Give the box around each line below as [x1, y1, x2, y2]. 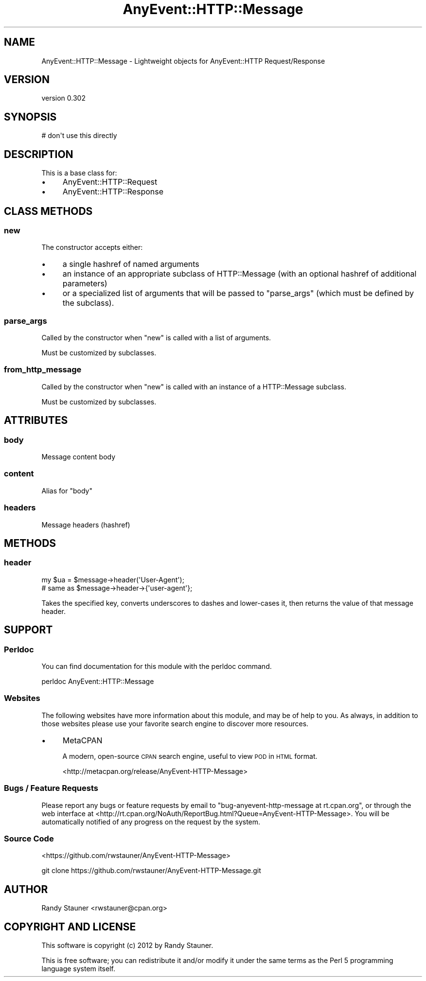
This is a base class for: [41, 169, 117, 177]
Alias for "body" [41, 486, 92, 495]
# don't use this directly [41, 131, 117, 140]
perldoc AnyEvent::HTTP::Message [41, 677, 154, 685]
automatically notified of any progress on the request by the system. [41, 817, 261, 826]
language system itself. [41, 964, 115, 973]
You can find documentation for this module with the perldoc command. [41, 662, 272, 670]
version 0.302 [41, 94, 86, 103]
